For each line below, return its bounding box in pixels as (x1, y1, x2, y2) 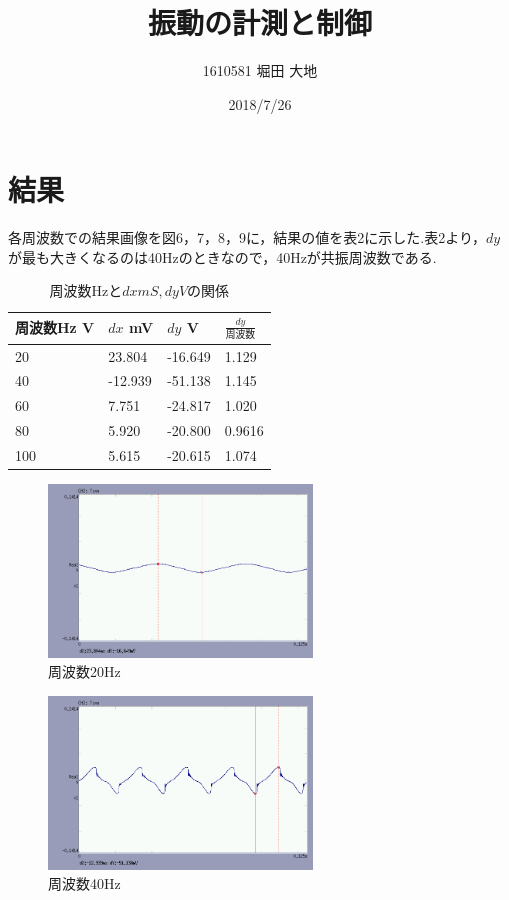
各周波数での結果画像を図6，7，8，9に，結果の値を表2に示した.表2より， (8, 227, 486, 248)
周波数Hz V (15, 317, 95, 338)
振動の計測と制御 (147, 2, 372, 43)
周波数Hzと (49, 280, 123, 301)
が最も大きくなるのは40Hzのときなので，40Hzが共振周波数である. (8, 246, 437, 267)
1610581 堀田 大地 (202, 60, 318, 81)
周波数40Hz (48, 873, 121, 894)
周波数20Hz (48, 661, 121, 682)
